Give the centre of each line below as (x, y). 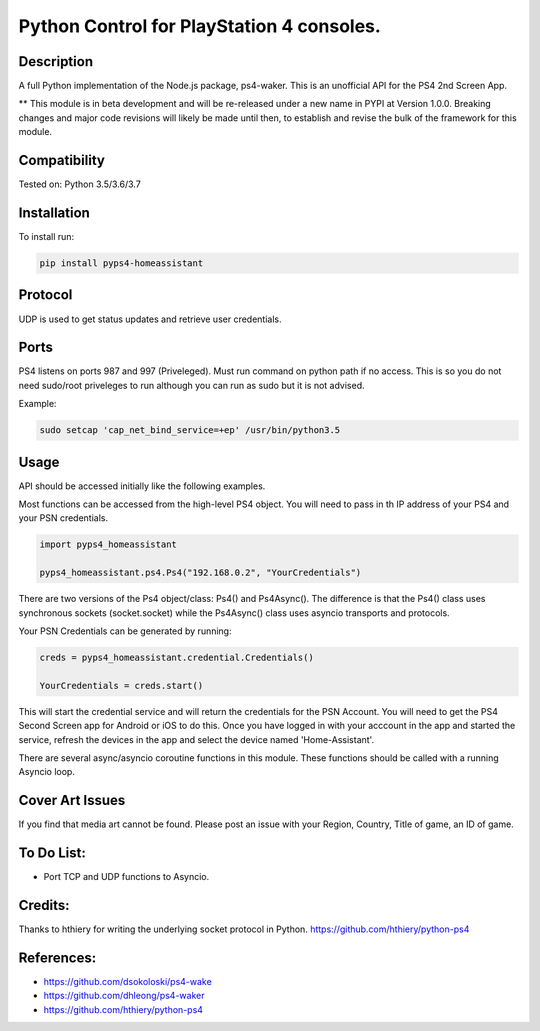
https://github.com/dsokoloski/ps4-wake (127, 981)
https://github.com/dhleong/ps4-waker (124, 996)
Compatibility (61, 160)
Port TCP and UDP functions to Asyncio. (126, 877)
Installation (54, 212)
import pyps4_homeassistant (108, 544)
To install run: (46, 237)
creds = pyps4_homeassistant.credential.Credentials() (176, 657)
